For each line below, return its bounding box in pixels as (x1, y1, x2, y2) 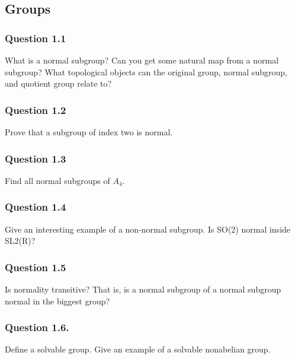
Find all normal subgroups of (5, 174, 110, 186)
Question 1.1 (5, 30, 66, 45)
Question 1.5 (5, 259, 66, 274)
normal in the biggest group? (5, 294, 110, 307)
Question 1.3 (5, 151, 66, 166)
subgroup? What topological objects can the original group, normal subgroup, (5, 65, 287, 78)
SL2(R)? (5, 234, 36, 247)
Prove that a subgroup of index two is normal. (5, 126, 173, 138)
